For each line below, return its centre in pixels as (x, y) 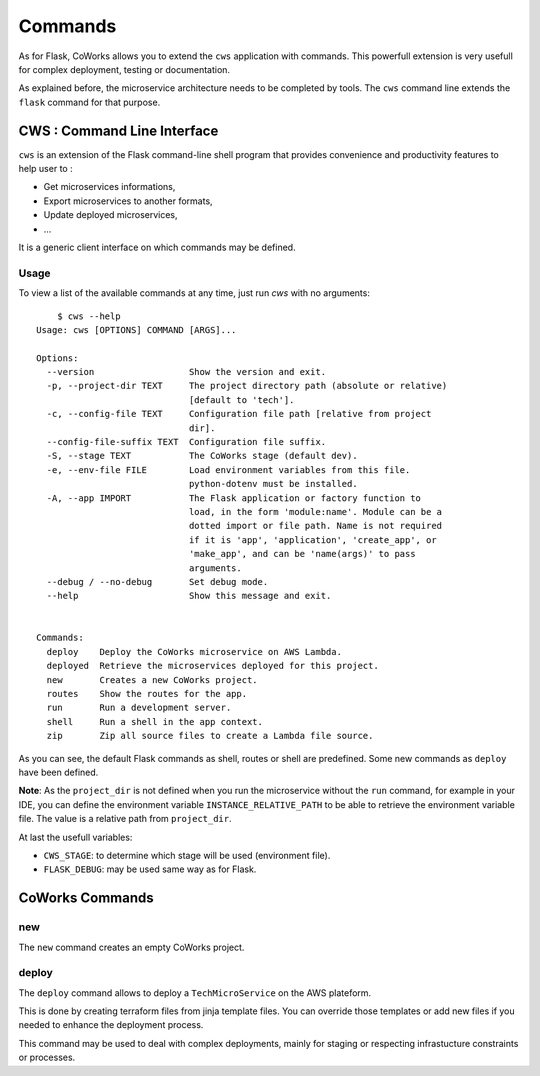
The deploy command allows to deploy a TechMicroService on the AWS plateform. (195, 992)
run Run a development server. (139, 708)
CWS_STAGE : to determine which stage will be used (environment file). (187, 855)
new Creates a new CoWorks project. (152, 679)
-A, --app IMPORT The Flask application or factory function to (234, 498)
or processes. (47, 1057)
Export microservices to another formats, (128, 201)
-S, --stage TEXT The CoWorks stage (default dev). (202, 456)
